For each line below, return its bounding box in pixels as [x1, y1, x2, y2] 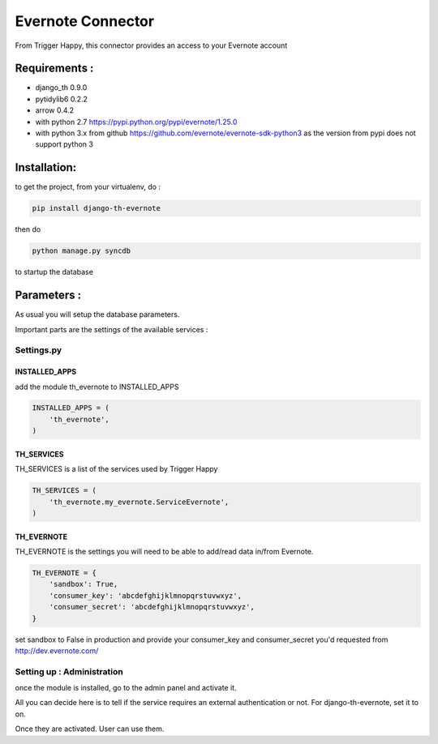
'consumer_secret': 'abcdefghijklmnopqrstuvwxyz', [49, 602, 255, 612]
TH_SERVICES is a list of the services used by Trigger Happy [15, 464, 218, 474]
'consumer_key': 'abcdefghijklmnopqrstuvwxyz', [49, 591, 243, 600]
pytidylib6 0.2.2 [35, 94, 88, 104]
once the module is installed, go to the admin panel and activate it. [15, 683, 237, 693]
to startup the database [15, 267, 93, 277]
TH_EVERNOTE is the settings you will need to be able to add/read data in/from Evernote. [15, 547, 314, 556]
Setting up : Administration [15, 665, 123, 677]
